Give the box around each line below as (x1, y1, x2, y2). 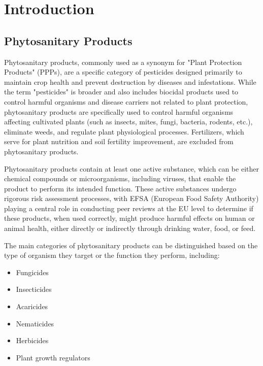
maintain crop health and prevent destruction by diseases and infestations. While (4, 76, 256, 87)
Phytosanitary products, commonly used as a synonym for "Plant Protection (4, 56, 242, 67)
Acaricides (16, 301, 48, 312)
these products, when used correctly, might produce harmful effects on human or (4, 213, 255, 223)
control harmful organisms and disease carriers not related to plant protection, (4, 96, 248, 107)
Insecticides (16, 284, 52, 294)
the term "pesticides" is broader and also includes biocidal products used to (4, 86, 239, 97)
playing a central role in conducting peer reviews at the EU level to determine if (4, 203, 253, 213)
